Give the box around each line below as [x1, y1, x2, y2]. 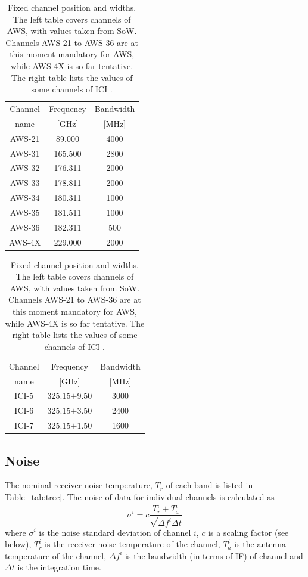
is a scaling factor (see [208, 526, 289, 538]
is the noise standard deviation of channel [39, 526, 191, 538]
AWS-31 [10, 147, 40, 159]
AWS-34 [10, 191, 40, 204]
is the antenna [234, 538, 287, 550]
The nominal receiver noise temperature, [5, 479, 153, 491]
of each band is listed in [166, 479, 253, 491]
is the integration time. [17, 561, 101, 573]
